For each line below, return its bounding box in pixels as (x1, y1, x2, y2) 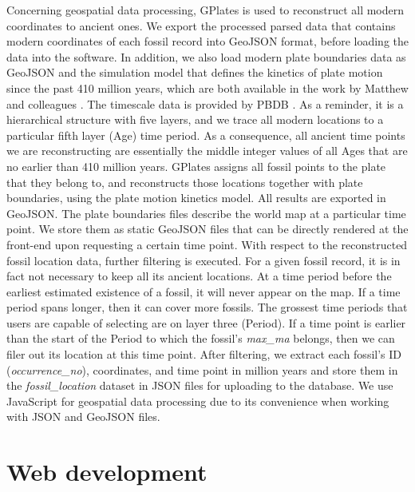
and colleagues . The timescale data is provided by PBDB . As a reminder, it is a (6, 95, 404, 112)
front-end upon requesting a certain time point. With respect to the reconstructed (6, 236, 408, 252)
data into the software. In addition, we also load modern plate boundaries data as (6, 48, 406, 65)
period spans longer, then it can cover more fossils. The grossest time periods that (6, 299, 408, 315)
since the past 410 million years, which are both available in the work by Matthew (6, 79, 409, 96)
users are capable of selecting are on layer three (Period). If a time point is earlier (6, 314, 406, 331)
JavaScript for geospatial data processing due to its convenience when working (6, 392, 389, 409)
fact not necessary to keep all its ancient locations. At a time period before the (6, 268, 392, 284)
